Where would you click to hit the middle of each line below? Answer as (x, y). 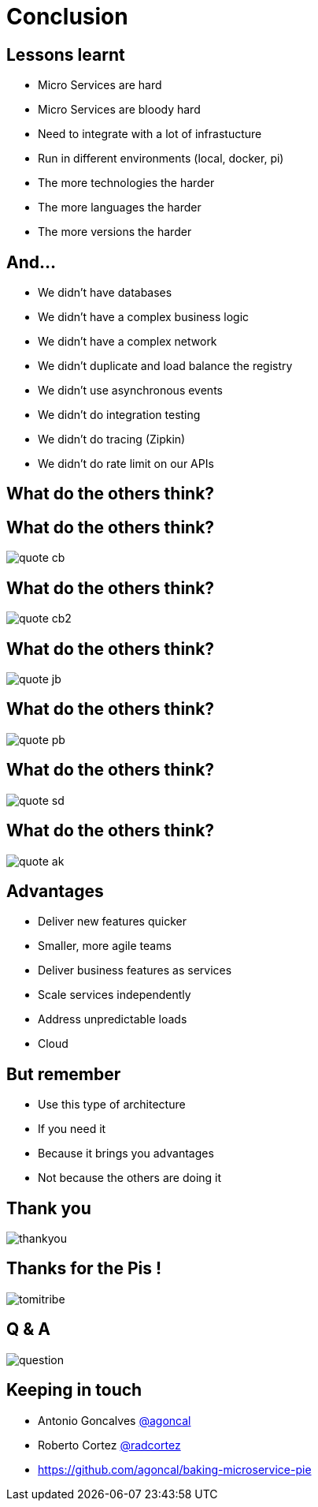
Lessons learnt (66, 54)
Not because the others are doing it (130, 1178)
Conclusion (67, 17)
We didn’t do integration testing (119, 415)
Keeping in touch (74, 1390)
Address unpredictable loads (113, 1019)
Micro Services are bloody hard (119, 110)
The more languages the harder (120, 208)
